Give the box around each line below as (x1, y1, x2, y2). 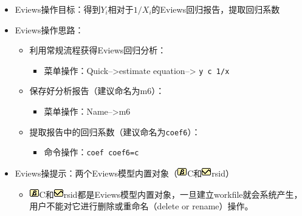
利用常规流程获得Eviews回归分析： (29, 44, 166, 56)
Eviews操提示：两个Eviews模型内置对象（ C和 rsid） (15, 166, 234, 179)
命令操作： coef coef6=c (44, 146, 139, 158)
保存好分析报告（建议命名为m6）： (29, 84, 165, 97)
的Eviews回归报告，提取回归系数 (151, 3, 280, 15)
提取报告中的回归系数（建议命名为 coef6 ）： (29, 125, 201, 138)
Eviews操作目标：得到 (15, 3, 101, 15)
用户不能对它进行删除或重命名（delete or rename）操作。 (29, 200, 253, 212)
